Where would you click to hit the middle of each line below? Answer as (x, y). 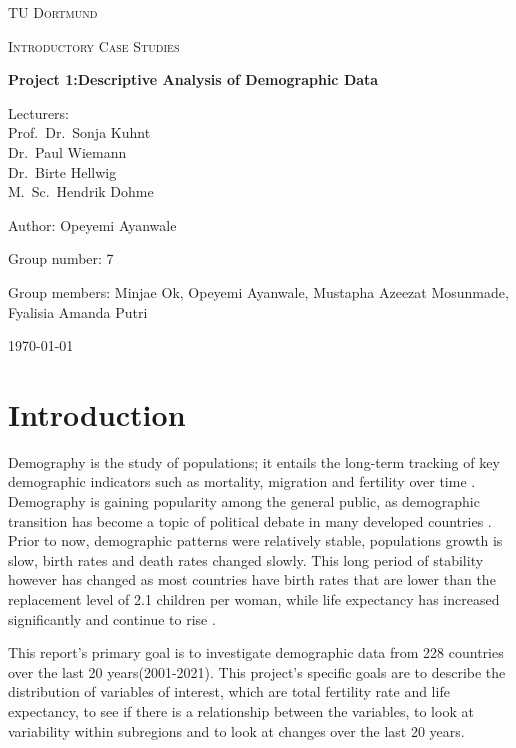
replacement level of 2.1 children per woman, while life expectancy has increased (254, 599)
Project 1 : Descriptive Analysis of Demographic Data (193, 79)
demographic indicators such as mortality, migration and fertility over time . (242, 481)
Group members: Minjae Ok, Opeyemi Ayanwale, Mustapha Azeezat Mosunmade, (258, 291)
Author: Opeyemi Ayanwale (92, 224)
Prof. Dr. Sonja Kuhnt (79, 132)
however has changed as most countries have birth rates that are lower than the (252, 579)
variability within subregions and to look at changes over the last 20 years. (236, 730)
